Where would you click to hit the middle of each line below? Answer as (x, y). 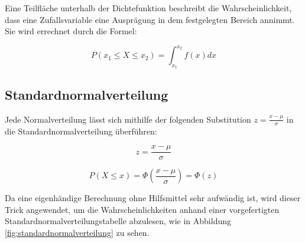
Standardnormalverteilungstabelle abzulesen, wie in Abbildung (118, 221)
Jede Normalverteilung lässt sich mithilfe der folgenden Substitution (128, 119)
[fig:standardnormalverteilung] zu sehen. (77, 232)
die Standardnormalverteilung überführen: (81, 131)
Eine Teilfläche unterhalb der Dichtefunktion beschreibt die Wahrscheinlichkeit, (148, 8)
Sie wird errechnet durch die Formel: (71, 31)
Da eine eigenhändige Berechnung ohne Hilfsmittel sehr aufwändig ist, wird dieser (153, 198)
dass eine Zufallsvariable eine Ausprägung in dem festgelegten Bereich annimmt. (150, 19)
